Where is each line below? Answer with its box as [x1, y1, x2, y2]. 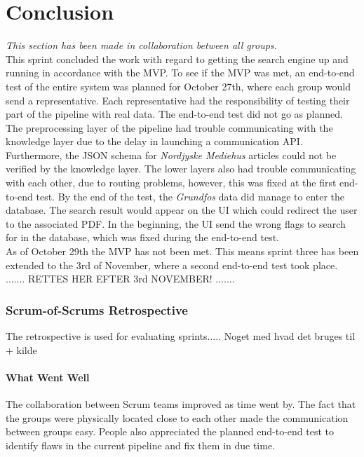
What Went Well [6, 369, 90, 384]
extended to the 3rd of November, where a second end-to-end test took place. [6, 257, 338, 272]
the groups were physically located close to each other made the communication [6, 410, 349, 425]
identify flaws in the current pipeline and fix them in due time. [6, 437, 276, 452]
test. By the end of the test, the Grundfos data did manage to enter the [36, 189, 345, 203]
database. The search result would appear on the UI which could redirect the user [6, 203, 358, 217]
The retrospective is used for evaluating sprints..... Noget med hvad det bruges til [6, 329, 356, 343]
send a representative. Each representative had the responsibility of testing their [6, 93, 350, 107]
